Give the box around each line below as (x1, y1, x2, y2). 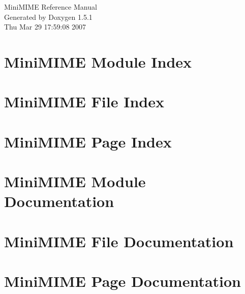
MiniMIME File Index (4, 91, 164, 112)
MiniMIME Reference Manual (4, 2, 97, 12)
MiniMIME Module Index (4, 51, 192, 72)
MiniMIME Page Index (4, 131, 172, 152)
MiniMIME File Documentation (4, 230, 234, 251)
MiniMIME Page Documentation (4, 271, 241, 291)
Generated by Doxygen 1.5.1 (4, 11, 93, 22)
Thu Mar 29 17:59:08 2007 (4, 21, 86, 32)
